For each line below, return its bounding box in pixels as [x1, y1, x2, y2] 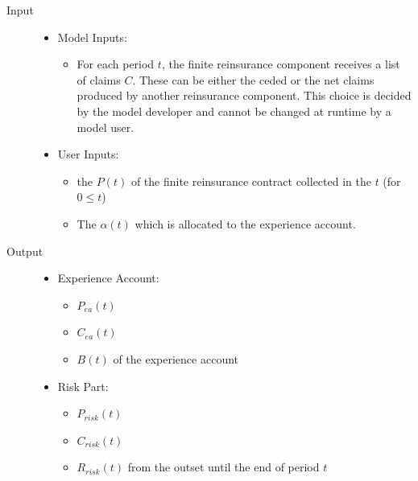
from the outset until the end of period [127, 458, 320, 475]
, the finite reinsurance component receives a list [161, 55, 400, 72]
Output [6, 242, 43, 259]
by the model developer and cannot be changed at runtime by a [77, 102, 391, 119]
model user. [77, 118, 135, 135]
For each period [77, 55, 155, 72]
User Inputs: [57, 146, 119, 162]
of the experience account [113, 350, 239, 367]
